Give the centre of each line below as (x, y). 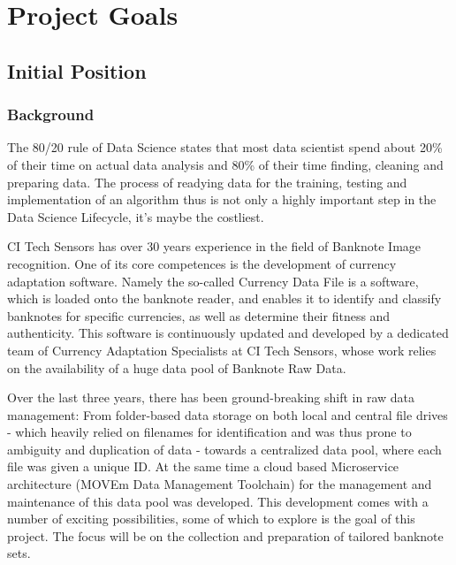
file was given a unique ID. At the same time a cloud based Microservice (203, 466)
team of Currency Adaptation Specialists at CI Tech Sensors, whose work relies (222, 350)
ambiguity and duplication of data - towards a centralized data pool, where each (224, 449)
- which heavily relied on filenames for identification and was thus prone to (209, 432)
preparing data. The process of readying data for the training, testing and (207, 182)
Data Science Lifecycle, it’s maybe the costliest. (136, 216)
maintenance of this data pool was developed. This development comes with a (218, 501)
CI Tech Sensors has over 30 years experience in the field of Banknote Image (214, 246)
